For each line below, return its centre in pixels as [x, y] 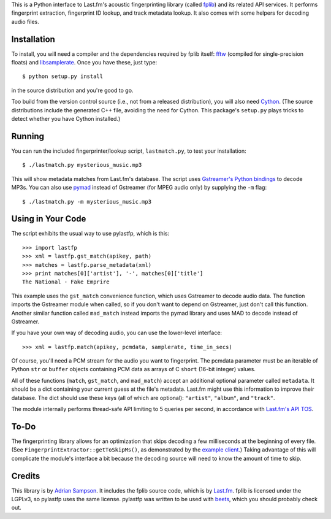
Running [28, 136]
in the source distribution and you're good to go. [72, 90]
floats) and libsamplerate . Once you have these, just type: [84, 63]
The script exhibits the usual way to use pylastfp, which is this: [90, 234]
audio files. [25, 21]
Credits [26, 476]
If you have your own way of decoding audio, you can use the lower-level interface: [117, 333]
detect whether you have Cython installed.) [66, 119]
